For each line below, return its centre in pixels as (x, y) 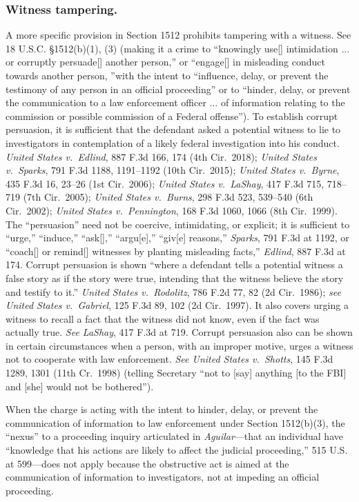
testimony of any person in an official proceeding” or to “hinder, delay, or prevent (178, 89)
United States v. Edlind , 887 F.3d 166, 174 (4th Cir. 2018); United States (161, 156)
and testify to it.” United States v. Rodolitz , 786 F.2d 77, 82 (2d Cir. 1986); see (173, 291)
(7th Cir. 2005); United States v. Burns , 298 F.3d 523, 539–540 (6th (168, 197)
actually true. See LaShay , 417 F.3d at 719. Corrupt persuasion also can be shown (179, 332)
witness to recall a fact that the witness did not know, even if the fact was (163, 318)
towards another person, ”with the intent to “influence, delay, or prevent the (167, 75)
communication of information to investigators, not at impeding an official (163, 477)
